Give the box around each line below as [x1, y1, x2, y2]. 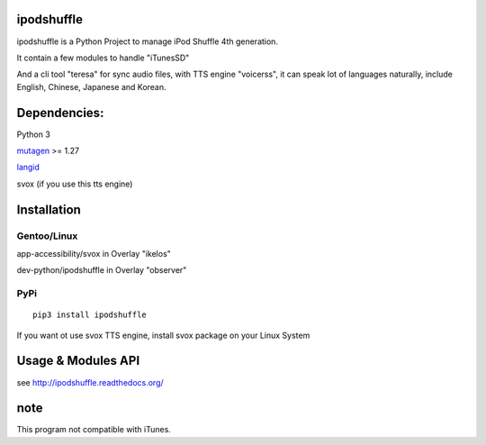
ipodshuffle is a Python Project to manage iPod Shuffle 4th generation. [16, 36, 279, 47]
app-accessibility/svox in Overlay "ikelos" [16, 248, 171, 259]
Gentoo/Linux [16, 230, 78, 242]
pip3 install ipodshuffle [32, 310, 148, 320]
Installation [16, 202, 81, 217]
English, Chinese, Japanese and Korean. [16, 81, 166, 92]
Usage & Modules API [16, 353, 140, 368]
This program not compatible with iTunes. [16, 424, 171, 435]
